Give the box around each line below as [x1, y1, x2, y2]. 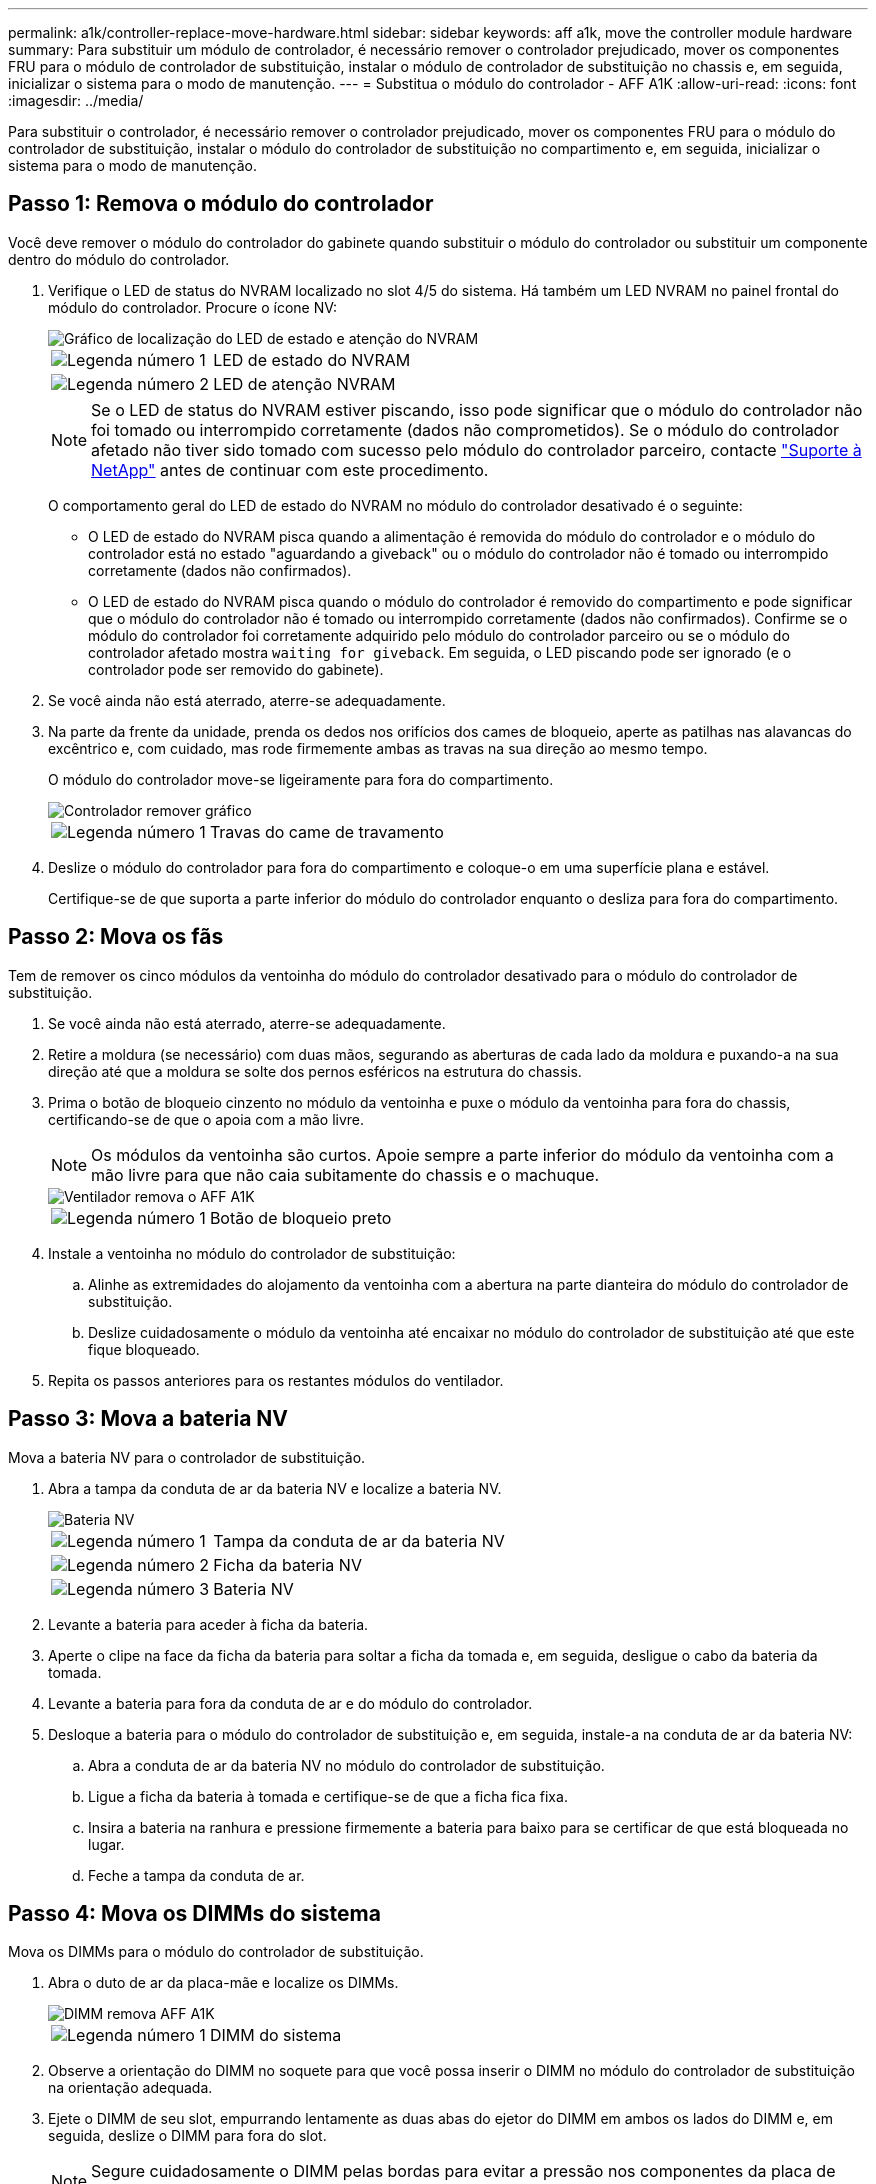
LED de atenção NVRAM [213, 373, 396, 394]
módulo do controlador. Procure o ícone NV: [48, 298, 338, 316]
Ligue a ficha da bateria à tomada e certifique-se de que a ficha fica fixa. [88, 1787, 568, 1805]
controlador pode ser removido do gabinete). [88, 660, 384, 678]
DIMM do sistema [209, 2025, 342, 2046]
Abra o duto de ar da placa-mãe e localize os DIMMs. [48, 1974, 399, 1992]
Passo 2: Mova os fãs [8, 924, 224, 950]
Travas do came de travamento [209, 821, 444, 842]
